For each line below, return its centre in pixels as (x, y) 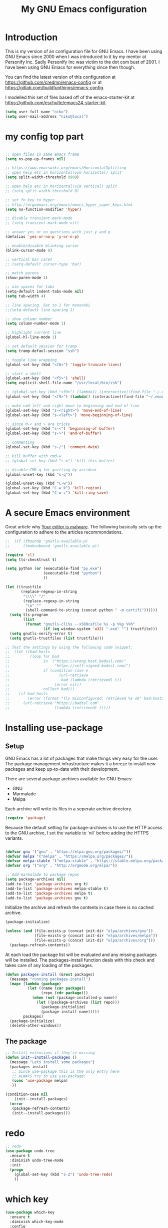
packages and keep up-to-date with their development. (62, 769)
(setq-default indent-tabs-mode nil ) (44, 291)
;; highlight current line (33, 333)
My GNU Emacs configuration (84, 9)
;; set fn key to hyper (30, 200)
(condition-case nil (27, 1095)
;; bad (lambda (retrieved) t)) (63, 680)
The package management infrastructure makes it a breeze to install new (80, 763)
